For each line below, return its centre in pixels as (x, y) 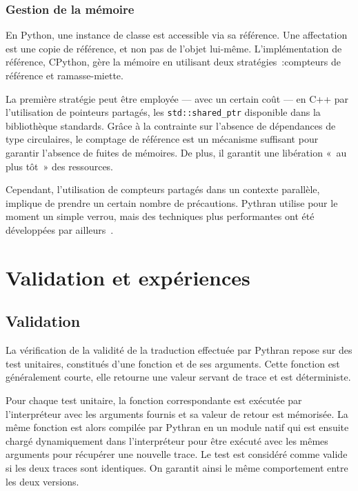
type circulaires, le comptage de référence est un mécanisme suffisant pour (162, 139)
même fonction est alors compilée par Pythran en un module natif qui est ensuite (177, 427)
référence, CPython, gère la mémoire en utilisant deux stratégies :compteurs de (173, 62)
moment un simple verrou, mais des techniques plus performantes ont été (160, 216)
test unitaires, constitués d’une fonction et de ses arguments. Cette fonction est (173, 363)
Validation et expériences (128, 277)
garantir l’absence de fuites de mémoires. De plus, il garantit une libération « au (176, 153)
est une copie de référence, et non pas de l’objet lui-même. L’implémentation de (174, 48)
